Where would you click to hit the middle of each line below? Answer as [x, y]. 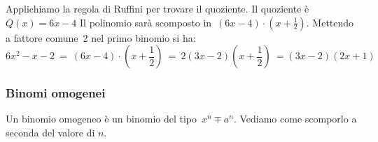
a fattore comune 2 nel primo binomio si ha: [101, 37]
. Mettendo [330, 22]
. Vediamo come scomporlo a [295, 119]
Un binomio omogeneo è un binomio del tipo [101, 119]
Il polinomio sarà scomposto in [146, 22]
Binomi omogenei [56, 93]
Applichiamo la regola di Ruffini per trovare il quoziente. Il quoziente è [157, 8]
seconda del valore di [50, 132]
